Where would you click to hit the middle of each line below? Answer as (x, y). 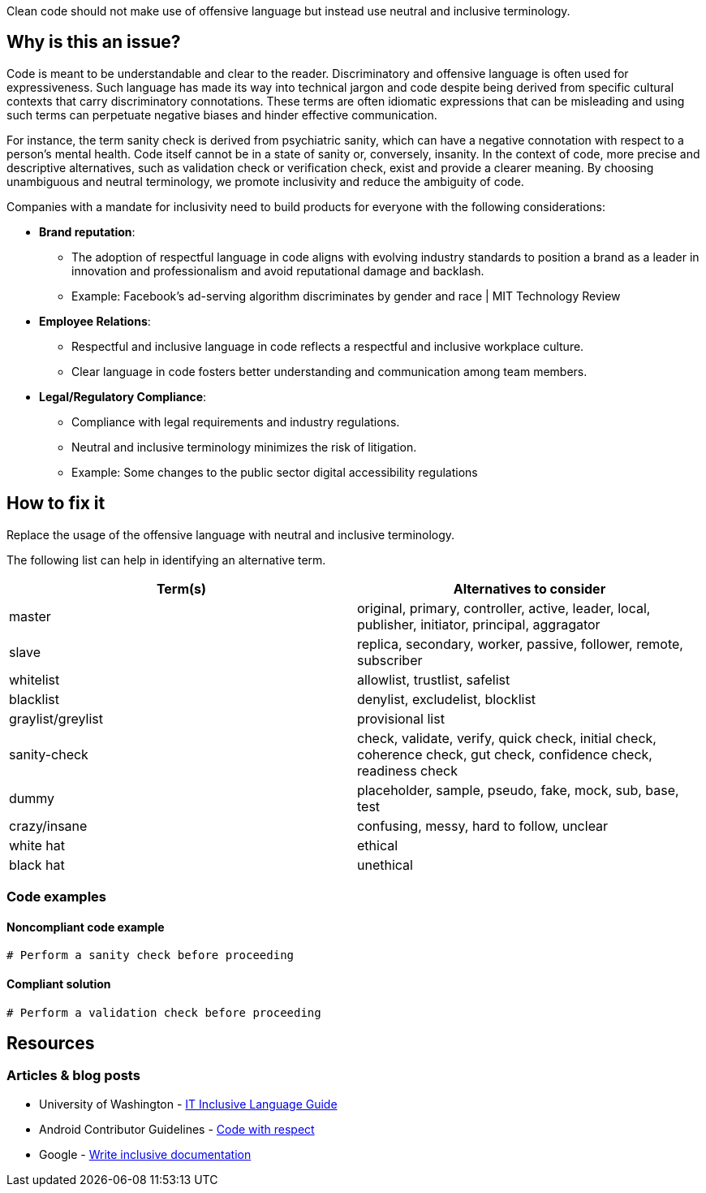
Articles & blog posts (73, 1076)
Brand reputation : (87, 231)
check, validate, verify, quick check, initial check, (507, 738)
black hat (37, 864)
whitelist (34, 679)
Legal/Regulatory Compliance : (123, 396)
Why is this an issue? (94, 42)
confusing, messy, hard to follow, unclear (483, 826)
